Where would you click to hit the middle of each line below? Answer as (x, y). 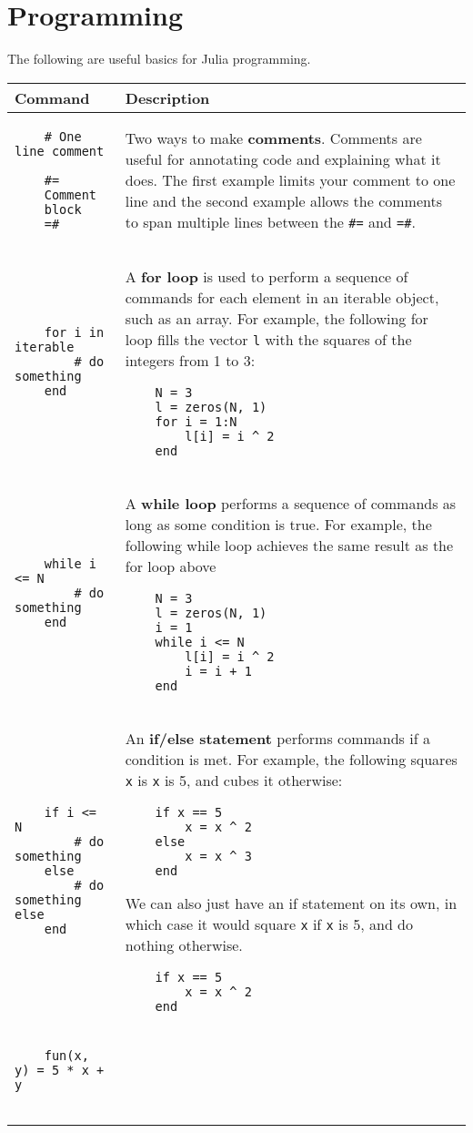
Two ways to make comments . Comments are (273, 138)
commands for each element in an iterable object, (282, 297)
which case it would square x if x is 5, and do (269, 924)
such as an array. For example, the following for (277, 318)
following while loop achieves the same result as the (289, 545)
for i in (74, 333)
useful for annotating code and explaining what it (283, 159)
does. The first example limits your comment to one (290, 180)
